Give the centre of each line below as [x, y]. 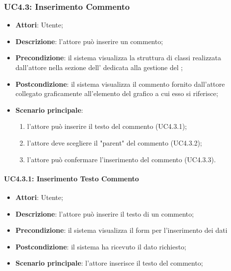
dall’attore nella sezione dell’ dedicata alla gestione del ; [99, 67]
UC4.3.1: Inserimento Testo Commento [71, 178]
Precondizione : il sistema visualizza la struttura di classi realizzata [118, 58]
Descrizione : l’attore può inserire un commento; [89, 41]
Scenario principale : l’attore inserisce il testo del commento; [109, 263]
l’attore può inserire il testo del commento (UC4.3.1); [107, 126]
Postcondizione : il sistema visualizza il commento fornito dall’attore [120, 84]
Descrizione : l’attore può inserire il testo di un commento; [104, 213]
